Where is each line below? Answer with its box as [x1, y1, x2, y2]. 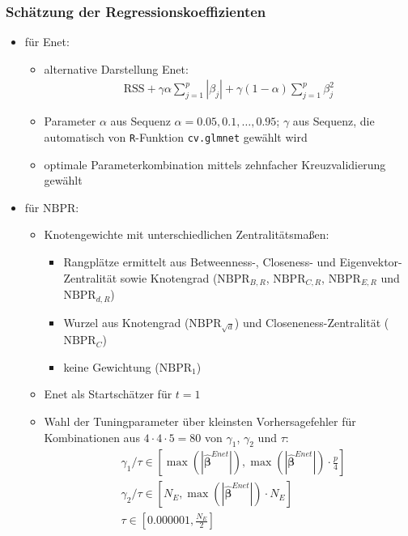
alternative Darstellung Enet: [44, 60, 189, 77]
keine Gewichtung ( [63, 358, 159, 375]
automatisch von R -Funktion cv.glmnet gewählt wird [44, 129, 308, 146]
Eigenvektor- [339, 253, 402, 270]
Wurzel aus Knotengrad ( [63, 313, 189, 330]
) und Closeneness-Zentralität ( [234, 313, 389, 330]
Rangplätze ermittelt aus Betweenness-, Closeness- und [63, 253, 336, 270]
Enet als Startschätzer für [44, 385, 172, 402]
